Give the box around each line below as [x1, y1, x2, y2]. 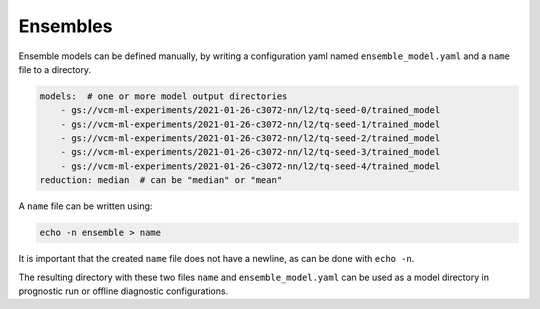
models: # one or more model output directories [39, 90, 288, 102]
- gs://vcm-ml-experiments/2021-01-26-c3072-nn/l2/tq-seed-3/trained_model [60, 146, 441, 158]
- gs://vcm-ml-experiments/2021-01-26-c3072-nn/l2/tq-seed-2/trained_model [60, 133, 441, 144]
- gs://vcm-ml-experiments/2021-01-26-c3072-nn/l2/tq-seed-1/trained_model [60, 118, 441, 130]
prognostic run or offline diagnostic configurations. [18, 285, 229, 297]
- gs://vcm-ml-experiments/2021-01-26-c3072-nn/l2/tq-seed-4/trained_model [60, 160, 441, 172]
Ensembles [18, 15, 113, 37]
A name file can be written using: [18, 200, 153, 212]
